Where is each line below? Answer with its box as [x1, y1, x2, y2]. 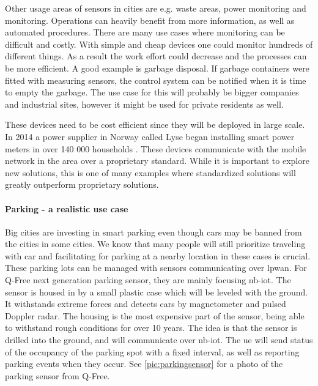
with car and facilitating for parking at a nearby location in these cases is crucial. [5, 249, 311, 262]
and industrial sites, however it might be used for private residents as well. [5, 97, 284, 110]
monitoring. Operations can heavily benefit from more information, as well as [5, 13, 295, 26]
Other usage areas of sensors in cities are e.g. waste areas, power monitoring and [5, 2, 306, 14]
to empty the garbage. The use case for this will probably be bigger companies [5, 86, 299, 98]
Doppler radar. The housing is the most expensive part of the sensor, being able [5, 309, 305, 322]
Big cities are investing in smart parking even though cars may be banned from [5, 225, 302, 238]
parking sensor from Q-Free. [5, 369, 110, 382]
